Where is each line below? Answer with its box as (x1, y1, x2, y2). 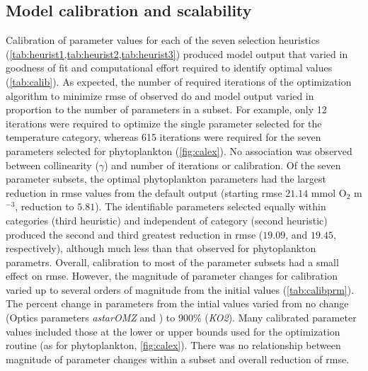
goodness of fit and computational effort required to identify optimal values (6, 60, 333, 75)
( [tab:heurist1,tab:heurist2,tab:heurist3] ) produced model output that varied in (6, 46, 348, 61)
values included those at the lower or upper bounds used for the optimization (6, 324, 340, 338)
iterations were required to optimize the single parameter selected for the (6, 115, 322, 130)
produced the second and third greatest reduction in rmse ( (6, 227, 263, 241)
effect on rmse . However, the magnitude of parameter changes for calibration (6, 268, 338, 283)
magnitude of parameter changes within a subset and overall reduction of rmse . (6, 351, 350, 366)
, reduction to (15, 199, 74, 214)
